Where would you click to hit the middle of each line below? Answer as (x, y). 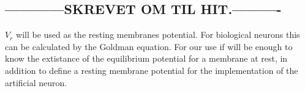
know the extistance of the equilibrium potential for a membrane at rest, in (146, 58)
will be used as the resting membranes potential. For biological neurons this (158, 35)
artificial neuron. (36, 82)
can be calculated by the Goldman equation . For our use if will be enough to (149, 46)
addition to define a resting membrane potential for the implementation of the (152, 70)
